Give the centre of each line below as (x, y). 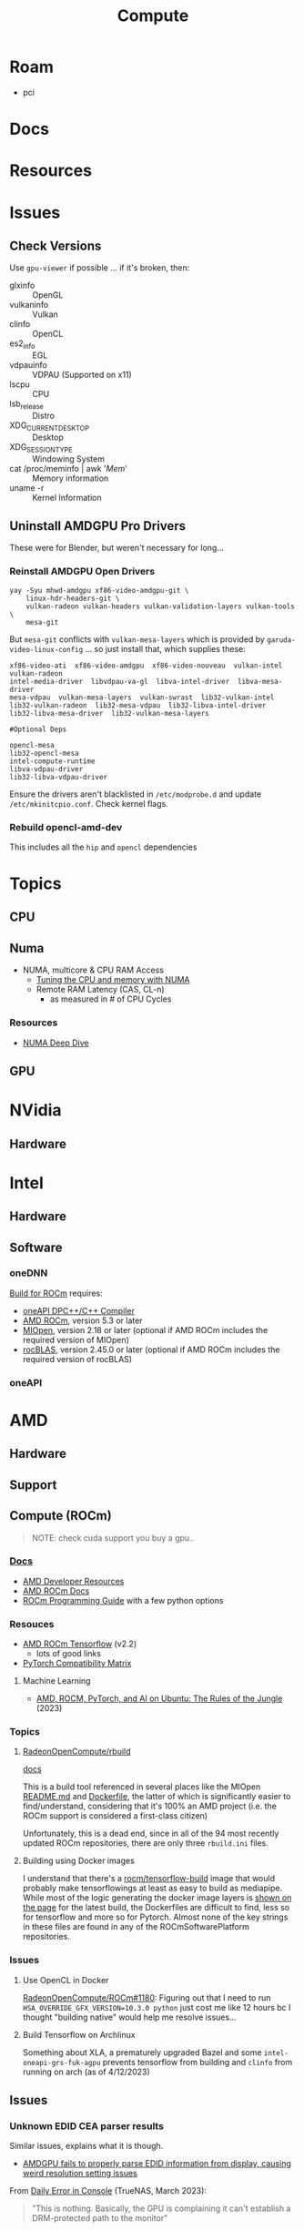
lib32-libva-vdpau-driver (58, 777)
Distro (43, 415)
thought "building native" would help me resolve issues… (129, 2017)
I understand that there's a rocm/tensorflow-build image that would (149, 1879)
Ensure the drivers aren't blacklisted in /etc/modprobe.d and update (136, 794)
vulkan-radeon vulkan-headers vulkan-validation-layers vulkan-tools (161, 606)
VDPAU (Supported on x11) (82, 375)
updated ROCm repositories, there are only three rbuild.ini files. (145, 1843)
